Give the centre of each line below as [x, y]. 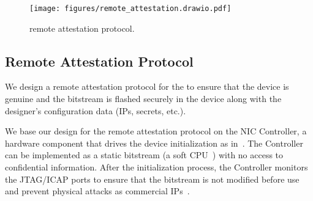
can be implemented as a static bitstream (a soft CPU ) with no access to [144, 155]
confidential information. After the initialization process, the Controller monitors [156, 167]
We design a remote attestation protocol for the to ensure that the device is [147, 86]
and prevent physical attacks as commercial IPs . [97, 191]
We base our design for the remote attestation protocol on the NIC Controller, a [156, 131]
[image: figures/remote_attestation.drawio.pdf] [130, 9]
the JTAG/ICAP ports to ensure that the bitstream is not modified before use [152, 179]
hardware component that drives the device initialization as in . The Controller [154, 143]
